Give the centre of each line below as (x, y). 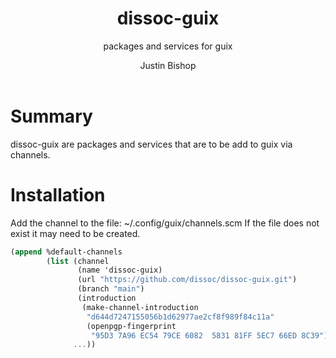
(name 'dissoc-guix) (120, 270)
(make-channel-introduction (140, 307)
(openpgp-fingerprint (131, 326)
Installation (58, 194)
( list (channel (78, 261)
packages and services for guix (168, 46)
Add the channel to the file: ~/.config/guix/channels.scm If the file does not (165, 223)
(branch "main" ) (111, 289)
